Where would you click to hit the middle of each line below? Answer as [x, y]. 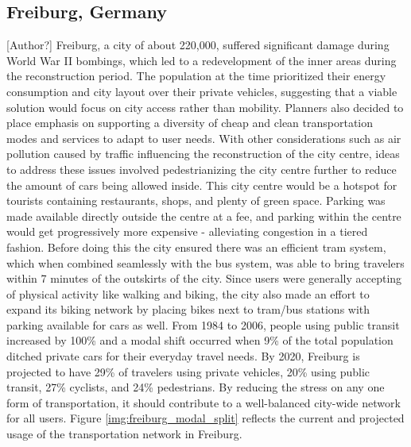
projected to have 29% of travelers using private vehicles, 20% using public [188, 371]
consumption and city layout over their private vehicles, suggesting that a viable [202, 91]
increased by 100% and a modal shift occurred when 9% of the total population [200, 340]
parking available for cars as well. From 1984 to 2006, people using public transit [203, 324]
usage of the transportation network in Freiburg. [124, 434]
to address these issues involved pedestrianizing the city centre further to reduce [202, 169]
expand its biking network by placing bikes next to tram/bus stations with [188, 309]
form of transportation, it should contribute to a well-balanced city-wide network [204, 402]
